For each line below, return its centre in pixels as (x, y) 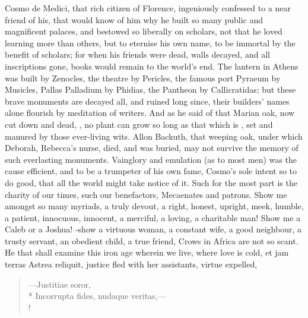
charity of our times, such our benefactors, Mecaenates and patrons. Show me (146, 194)
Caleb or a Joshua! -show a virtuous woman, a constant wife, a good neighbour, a (153, 229)
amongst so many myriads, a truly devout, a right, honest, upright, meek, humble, (154, 206)
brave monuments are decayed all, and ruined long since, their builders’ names (147, 101)
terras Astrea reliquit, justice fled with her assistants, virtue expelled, (131, 264)
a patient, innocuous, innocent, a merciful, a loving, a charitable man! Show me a (153, 217)
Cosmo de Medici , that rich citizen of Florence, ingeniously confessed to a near (148, 8)
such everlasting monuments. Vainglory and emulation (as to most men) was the (151, 159)
